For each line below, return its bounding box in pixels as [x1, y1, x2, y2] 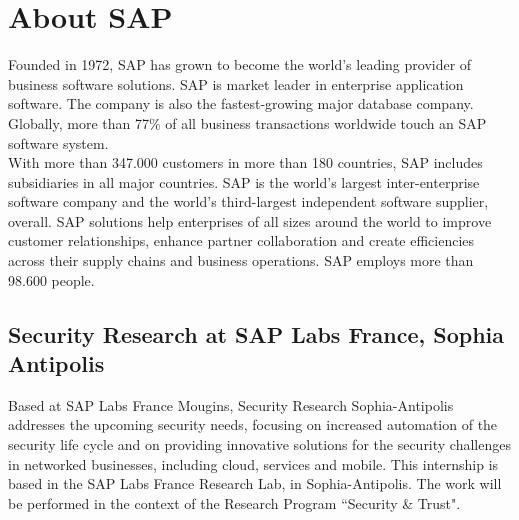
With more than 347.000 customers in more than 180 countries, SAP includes [8, 152, 483, 173]
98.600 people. [8, 269, 95, 290]
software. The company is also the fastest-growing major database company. [8, 93, 474, 114]
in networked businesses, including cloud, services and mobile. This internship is [8, 453, 499, 474]
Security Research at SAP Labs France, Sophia [8, 318, 505, 349]
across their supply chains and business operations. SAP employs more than [8, 250, 474, 271]
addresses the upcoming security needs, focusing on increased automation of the [8, 414, 498, 435]
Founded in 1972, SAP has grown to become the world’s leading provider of [8, 54, 472, 75]
